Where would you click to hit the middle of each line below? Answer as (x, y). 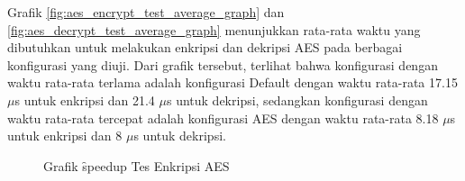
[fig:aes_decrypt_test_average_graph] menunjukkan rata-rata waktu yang (214, 29)
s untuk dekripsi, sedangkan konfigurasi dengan (297, 100)
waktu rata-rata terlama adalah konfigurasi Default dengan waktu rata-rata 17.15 (232, 82)
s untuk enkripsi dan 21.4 (85, 100)
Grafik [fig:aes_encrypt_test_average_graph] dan (146, 12)
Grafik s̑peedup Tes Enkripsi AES (137, 165)
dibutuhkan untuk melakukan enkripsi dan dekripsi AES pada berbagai (205, 47)
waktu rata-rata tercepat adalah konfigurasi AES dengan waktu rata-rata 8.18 (223, 118)
